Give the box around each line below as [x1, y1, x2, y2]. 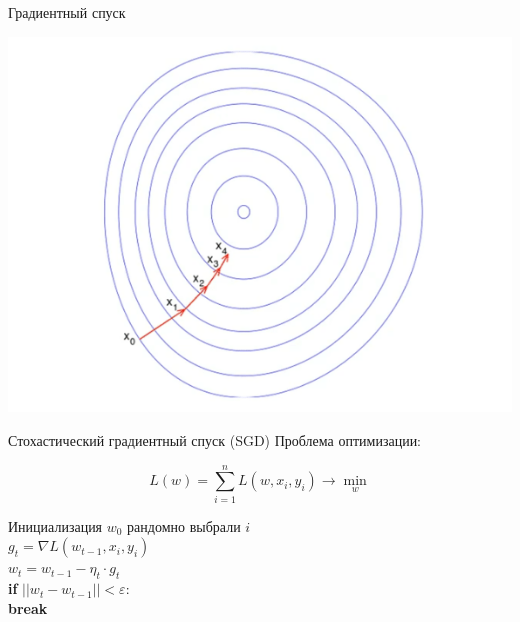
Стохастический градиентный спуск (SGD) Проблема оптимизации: [8, 430, 422, 450]
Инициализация [8, 515, 103, 536]
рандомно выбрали [127, 515, 241, 536]
